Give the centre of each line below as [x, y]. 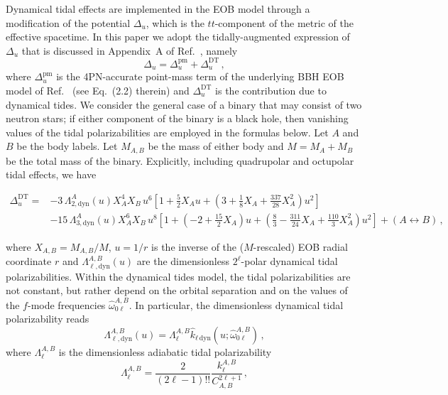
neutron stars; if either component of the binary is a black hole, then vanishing [177, 118]
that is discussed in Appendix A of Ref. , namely [130, 50]
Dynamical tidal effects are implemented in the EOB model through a [158, 9]
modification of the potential [68, 22]
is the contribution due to [271, 90]
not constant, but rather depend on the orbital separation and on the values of [177, 290]
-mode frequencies [66, 304]
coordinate [29, 261]
